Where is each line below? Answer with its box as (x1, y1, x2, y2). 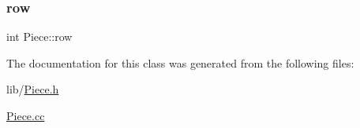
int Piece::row (6, 28, 73, 45)
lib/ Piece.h (6, 81, 59, 97)
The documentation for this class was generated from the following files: (6, 54, 354, 71)
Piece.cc (6, 108, 45, 123)
